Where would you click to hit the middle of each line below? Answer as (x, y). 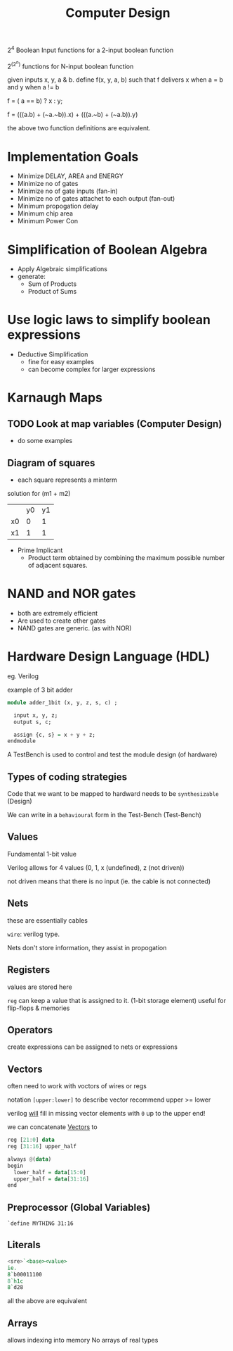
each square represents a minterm (67, 480)
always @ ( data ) (29, 1159)
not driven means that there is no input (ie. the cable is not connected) (109, 881)
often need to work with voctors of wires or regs (77, 1086)
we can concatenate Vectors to (52, 1127)
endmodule (22, 741)
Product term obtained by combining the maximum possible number (126, 558)
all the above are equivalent (47, 1301)
